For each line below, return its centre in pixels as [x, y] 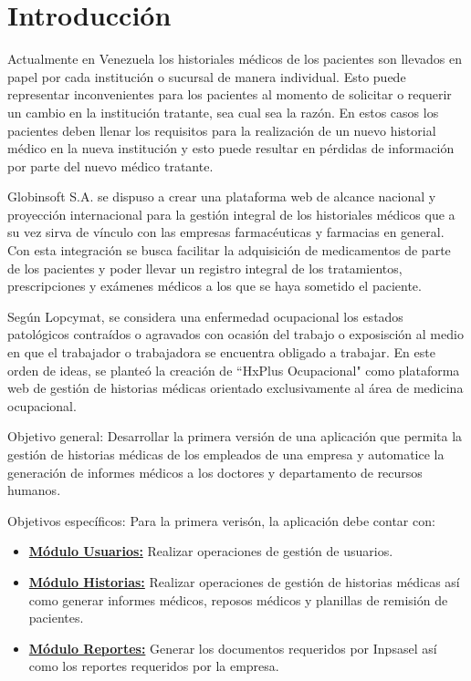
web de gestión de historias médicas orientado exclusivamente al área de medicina [235, 388]
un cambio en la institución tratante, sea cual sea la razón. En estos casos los [223, 112]
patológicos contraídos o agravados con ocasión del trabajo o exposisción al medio [235, 334]
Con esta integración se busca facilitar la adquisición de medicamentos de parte [229, 250]
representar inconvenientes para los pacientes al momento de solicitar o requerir [230, 94]
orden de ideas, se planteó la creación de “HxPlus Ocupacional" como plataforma [234, 370]
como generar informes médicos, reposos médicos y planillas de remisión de [238, 599]
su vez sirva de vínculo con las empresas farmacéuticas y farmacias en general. [226, 232]
